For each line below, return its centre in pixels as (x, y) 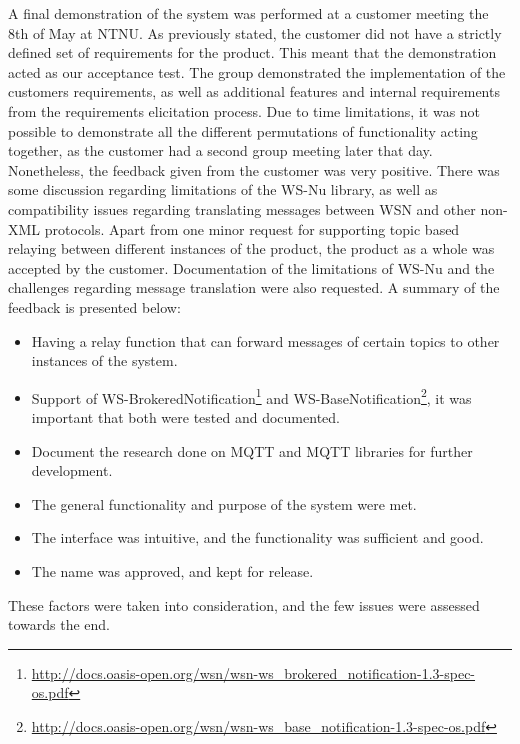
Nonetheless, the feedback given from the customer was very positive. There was (254, 169)
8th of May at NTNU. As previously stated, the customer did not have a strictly (255, 32)
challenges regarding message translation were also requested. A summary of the (254, 287)
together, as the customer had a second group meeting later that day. (220, 150)
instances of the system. (104, 360)
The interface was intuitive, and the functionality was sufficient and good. (257, 537)
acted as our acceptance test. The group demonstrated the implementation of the (257, 71)
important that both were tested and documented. (185, 416)
